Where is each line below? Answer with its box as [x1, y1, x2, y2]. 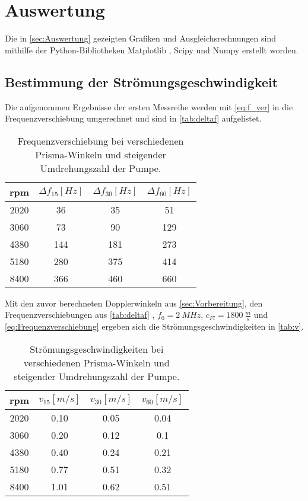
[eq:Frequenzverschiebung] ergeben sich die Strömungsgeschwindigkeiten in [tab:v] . [5, 320, 304, 333]
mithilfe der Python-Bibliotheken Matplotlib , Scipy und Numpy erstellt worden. [5, 43, 299, 56]
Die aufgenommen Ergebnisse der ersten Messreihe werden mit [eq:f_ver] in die [5, 100, 293, 113]
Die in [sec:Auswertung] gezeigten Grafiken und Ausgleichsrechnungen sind [5, 32, 276, 44]
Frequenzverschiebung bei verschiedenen [17, 133, 184, 148]
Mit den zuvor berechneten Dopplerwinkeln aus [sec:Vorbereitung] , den [5, 296, 263, 309]
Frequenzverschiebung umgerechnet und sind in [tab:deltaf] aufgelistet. [5, 112, 262, 125]
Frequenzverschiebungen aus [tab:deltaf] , [5, 308, 155, 321]
